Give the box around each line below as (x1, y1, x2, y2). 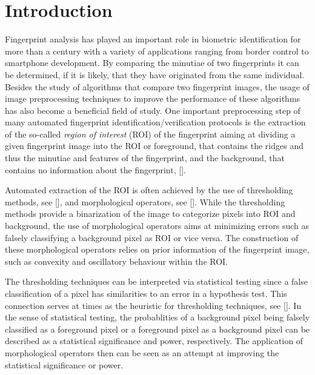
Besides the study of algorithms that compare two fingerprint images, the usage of (5, 80, 310, 93)
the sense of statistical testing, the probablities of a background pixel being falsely (5, 311, 310, 324)
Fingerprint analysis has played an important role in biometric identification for (5, 33, 301, 45)
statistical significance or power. (5, 358, 124, 371)
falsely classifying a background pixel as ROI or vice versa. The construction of (5, 231, 299, 244)
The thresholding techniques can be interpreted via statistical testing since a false (5, 275, 308, 288)
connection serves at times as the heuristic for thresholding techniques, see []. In (5, 299, 302, 311)
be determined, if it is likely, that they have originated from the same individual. (5, 68, 305, 81)
